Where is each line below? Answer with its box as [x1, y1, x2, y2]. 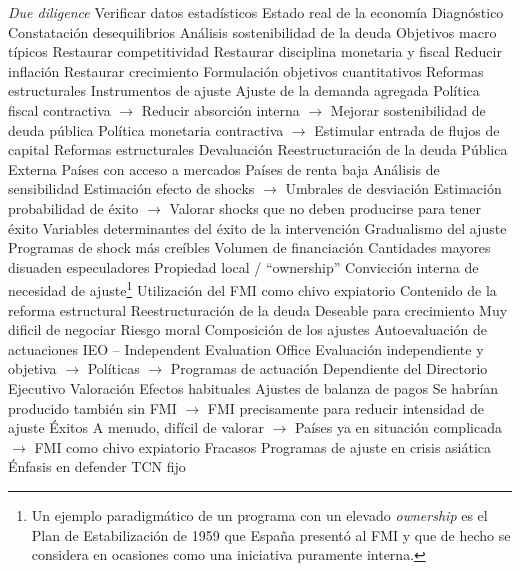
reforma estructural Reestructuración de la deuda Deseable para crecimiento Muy [8, 299, 508, 320]
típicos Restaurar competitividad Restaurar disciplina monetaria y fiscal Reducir [8, 41, 502, 62]
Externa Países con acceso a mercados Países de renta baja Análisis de [8, 158, 440, 179]
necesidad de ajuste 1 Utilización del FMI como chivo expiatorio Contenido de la [8, 277, 497, 300]
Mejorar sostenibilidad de [330, 99, 486, 120]
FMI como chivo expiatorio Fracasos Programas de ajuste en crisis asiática [34, 436, 492, 457]
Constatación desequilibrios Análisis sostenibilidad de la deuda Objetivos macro [8, 21, 497, 42]
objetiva [8, 358, 57, 379]
